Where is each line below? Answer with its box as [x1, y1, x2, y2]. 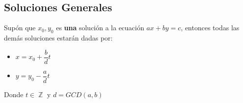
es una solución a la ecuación [56, 22, 145, 33]
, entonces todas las [181, 22, 240, 33]
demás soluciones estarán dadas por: [4, 33, 113, 42]
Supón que [4, 22, 36, 33]
